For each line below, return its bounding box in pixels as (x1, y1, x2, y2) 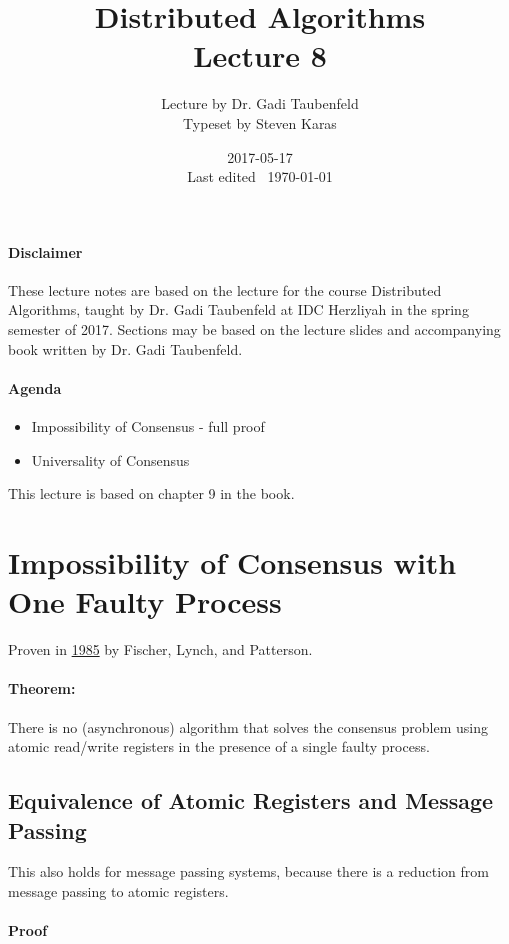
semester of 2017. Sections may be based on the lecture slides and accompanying (8, 319, 501, 340)
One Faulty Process (8, 581, 282, 622)
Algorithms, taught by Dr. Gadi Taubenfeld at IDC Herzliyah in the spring (8, 299, 469, 320)
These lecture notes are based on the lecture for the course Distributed (8, 279, 442, 300)
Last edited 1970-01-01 (187, 166, 333, 187)
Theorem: (8, 678, 76, 699)
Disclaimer (8, 241, 83, 262)
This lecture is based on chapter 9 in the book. (8, 483, 295, 504)
